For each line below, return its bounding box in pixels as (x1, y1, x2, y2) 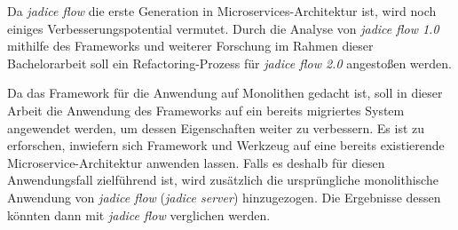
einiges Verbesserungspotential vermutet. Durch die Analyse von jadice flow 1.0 (7, 19, 439, 37)
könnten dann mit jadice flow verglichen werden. (7, 205, 271, 224)
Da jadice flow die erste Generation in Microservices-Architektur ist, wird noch (7, 2, 437, 20)
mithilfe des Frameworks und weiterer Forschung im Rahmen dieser (7, 36, 374, 55)
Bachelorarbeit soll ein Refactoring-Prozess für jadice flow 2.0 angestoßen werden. (7, 53, 452, 72)
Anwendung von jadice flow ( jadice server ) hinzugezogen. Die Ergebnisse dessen (7, 187, 441, 206)
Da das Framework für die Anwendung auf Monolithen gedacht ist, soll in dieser (7, 83, 443, 102)
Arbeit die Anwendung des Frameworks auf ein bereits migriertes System (7, 100, 405, 119)
